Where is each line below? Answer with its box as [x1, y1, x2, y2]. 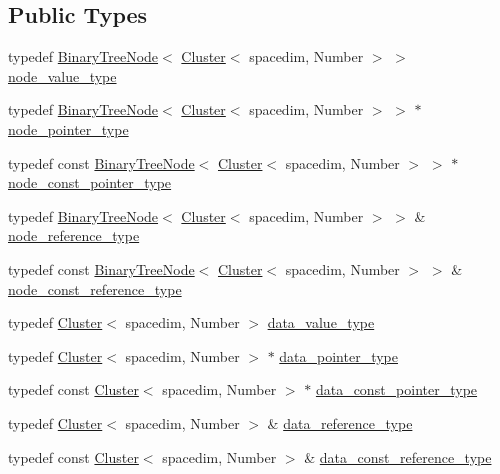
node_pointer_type [8, 118, 129, 139]
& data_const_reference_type [304, 446, 492, 467]
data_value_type [267, 312, 375, 333]
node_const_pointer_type [8, 172, 172, 193]
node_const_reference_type [8, 278, 182, 299]
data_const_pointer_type [315, 379, 478, 400]
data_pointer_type [279, 345, 398, 366]
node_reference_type [8, 225, 140, 246]
